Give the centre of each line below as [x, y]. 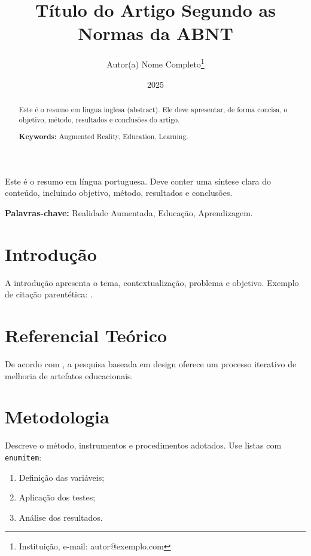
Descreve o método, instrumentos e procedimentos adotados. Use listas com [143, 445]
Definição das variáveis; [62, 477]
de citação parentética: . [49, 294]
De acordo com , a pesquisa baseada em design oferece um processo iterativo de [151, 364]
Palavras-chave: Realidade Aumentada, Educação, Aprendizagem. [129, 213]
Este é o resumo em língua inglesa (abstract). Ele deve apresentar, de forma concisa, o [153, 109]
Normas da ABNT [155, 33]
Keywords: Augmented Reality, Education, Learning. [103, 137]
